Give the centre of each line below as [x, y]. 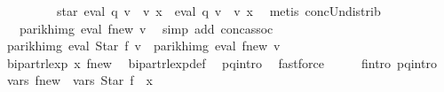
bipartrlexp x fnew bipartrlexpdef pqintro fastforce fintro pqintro [222, 62]
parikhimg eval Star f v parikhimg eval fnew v [143, 46]
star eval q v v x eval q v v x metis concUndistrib [218, 11]
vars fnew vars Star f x [80, 80]
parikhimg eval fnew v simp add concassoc [146, 28]
